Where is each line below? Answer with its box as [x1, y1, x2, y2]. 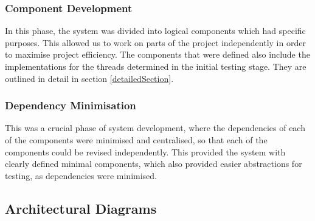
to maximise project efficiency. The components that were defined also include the [5, 48, 310, 61]
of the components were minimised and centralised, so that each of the [5, 134, 268, 146]
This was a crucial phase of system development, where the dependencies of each [5, 121, 305, 134]
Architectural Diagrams [5, 199, 157, 217]
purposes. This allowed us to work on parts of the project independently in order [5, 36, 306, 49]
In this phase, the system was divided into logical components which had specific [5, 24, 306, 37]
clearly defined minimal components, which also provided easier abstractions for [5, 157, 302, 170]
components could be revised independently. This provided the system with [5, 145, 286, 158]
